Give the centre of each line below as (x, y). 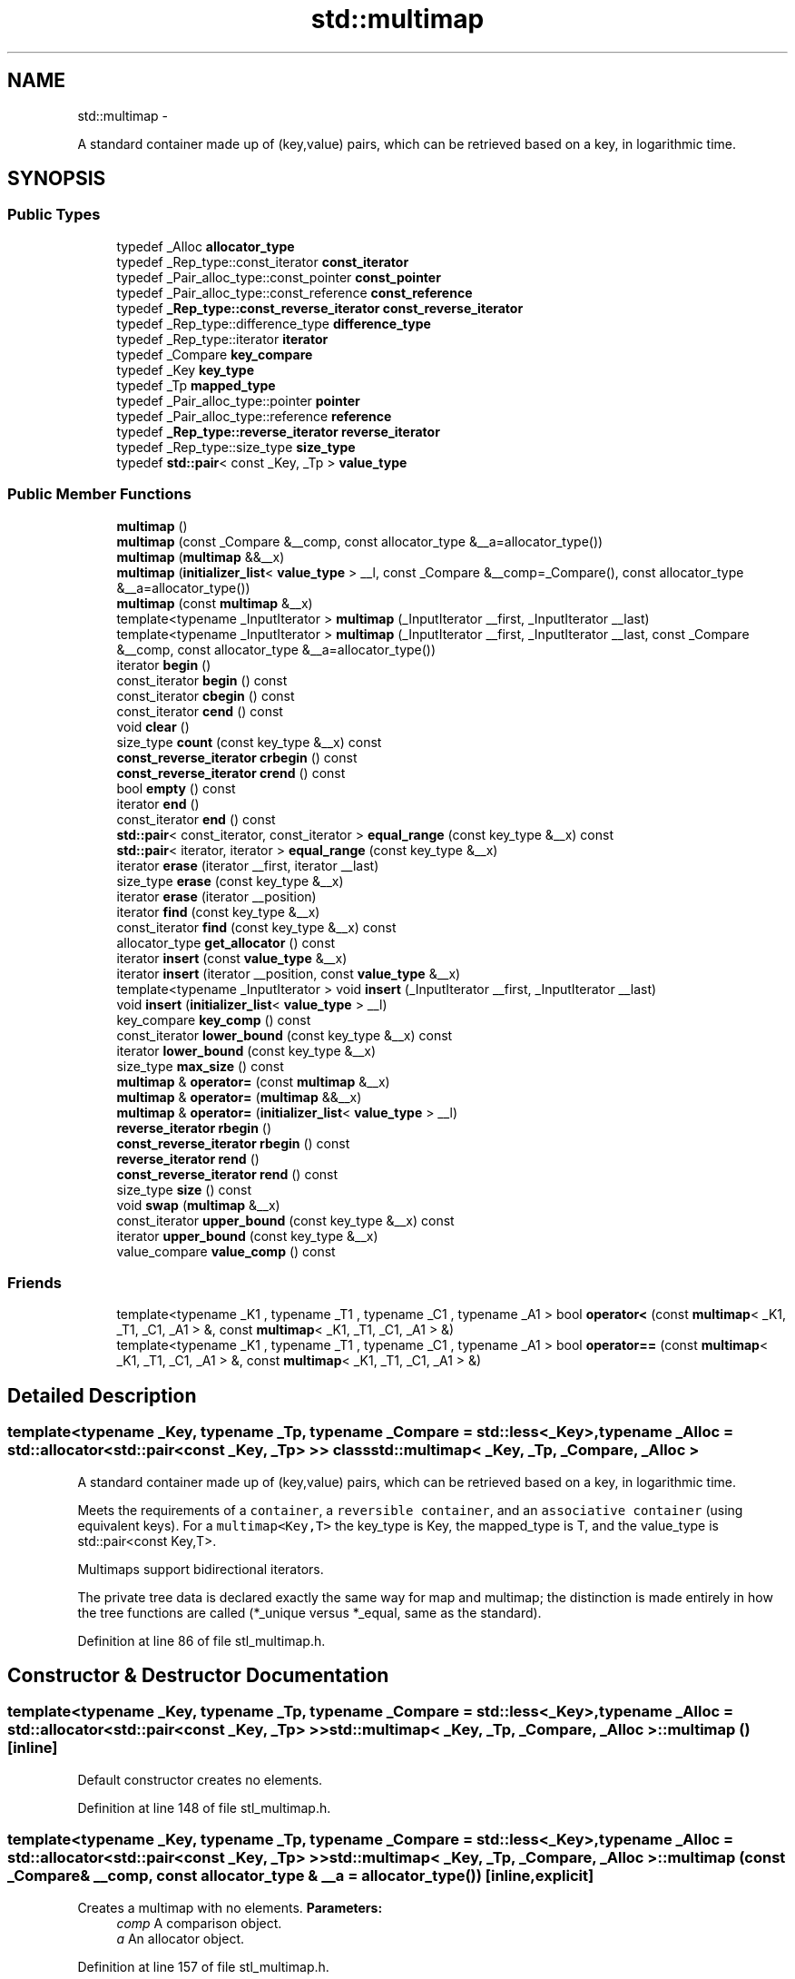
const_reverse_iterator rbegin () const (233, 1143)
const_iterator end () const (196, 819)
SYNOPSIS (57, 179)
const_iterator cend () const (200, 711)
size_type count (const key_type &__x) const (249, 742)
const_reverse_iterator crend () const (231, 773)
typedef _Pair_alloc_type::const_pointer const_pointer (279, 277)
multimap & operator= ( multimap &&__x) (239, 1097)
